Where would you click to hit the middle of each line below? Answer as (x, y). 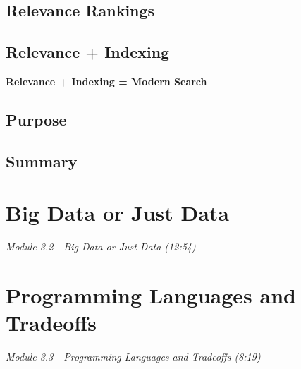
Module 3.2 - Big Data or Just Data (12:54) (101, 247)
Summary (42, 161)
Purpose (36, 119)
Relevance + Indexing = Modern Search (106, 81)
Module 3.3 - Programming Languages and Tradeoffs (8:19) (133, 357)
